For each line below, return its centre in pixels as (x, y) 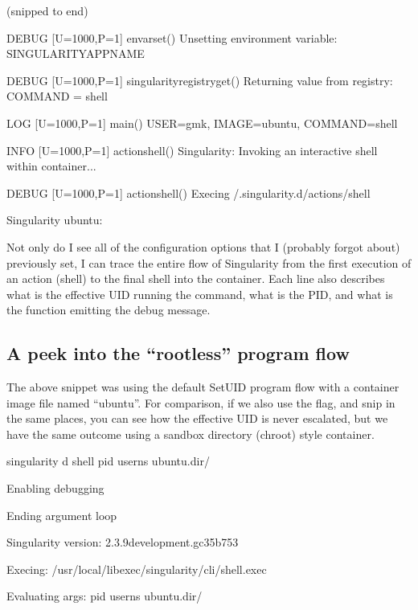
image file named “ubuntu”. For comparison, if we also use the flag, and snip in (201, 402)
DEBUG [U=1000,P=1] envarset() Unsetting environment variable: (172, 37)
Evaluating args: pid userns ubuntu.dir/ (104, 596)
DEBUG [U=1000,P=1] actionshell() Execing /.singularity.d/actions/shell (189, 192)
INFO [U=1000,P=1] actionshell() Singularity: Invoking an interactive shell (192, 150)
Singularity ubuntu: (55, 220)
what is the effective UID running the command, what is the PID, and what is (200, 294)
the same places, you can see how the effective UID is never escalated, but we (197, 418)
